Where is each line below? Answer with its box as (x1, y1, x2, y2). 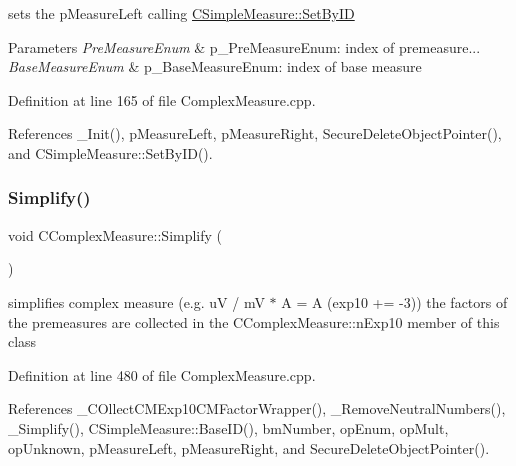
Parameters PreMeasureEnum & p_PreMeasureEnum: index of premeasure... (8, 36, 481, 57)
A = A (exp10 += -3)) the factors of (281, 291, 508, 312)
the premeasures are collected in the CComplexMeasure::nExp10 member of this (8, 311, 500, 332)
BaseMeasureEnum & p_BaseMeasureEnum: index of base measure (8, 56, 422, 77)
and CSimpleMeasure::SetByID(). (8, 142, 213, 163)
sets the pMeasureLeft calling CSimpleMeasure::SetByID (8, 3, 355, 23)
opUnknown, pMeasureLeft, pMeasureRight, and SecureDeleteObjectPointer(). (8, 437, 490, 458)
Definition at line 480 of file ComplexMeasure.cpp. (8, 364, 316, 385)
